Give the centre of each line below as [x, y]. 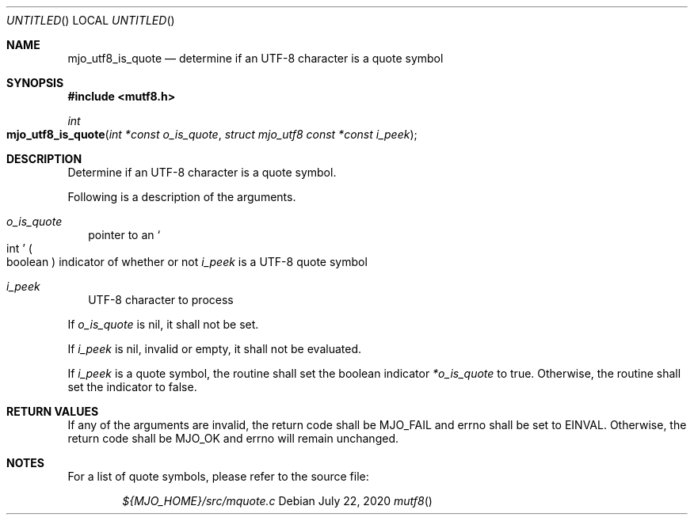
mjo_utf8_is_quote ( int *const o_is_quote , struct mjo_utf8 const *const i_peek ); [212, 134]
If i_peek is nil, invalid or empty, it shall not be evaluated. [215, 349]
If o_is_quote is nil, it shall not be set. [163, 324]
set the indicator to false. [132, 387]
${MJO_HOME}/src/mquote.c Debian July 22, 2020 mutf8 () [277, 501]
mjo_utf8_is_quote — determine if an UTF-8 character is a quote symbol [255, 58]
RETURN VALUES [53, 411]
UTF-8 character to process [161, 300]
